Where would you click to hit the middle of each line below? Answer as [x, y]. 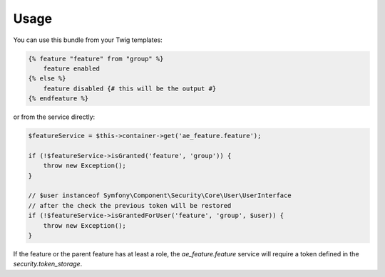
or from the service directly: [54, 117]
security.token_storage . [48, 264]
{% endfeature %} [58, 99]
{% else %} [47, 79]
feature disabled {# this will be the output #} [130, 88]
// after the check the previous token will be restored [130, 205]
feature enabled [71, 68]
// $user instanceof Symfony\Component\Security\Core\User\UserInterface [160, 195]
